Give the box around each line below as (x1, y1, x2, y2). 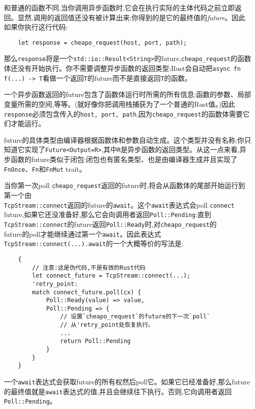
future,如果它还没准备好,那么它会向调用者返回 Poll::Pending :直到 (4, 209, 211, 220)
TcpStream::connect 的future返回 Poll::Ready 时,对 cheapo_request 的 (4, 219, 217, 229)
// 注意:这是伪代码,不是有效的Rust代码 (32, 264, 146, 271)
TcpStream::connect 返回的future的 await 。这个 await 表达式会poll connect (4, 199, 235, 210)
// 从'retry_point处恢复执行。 (60, 321, 154, 329)
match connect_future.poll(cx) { (32, 288, 142, 296)
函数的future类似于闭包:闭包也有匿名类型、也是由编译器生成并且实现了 (10, 154, 237, 164)
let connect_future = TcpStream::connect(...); (32, 272, 191, 280)
